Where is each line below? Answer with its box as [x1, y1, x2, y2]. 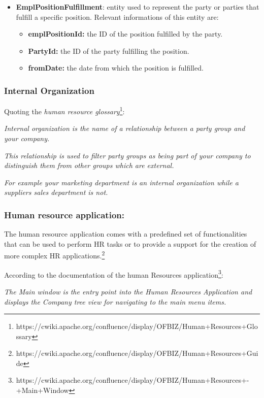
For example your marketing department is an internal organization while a [4, 177, 239, 187]
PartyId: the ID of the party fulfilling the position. [28, 45, 189, 56]
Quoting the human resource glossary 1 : [4, 105, 125, 116]
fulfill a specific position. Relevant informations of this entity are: [16, 11, 219, 22]
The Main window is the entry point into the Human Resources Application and [4, 286, 252, 296]
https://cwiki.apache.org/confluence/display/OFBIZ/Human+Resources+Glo [16, 321, 258, 331]
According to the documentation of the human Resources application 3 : [4, 268, 223, 280]
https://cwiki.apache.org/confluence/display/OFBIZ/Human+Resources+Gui [16, 348, 258, 358]
